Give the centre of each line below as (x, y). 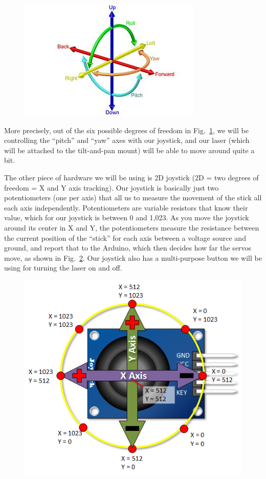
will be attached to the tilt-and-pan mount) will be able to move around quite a (129, 150)
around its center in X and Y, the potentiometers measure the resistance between (132, 227)
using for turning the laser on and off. (63, 268)
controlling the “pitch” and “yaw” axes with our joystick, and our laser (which (127, 140)
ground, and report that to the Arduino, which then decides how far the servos (128, 248)
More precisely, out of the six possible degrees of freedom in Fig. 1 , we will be (126, 130)
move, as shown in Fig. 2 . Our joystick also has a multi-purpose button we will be (133, 257)
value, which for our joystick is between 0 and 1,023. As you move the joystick (127, 217)
